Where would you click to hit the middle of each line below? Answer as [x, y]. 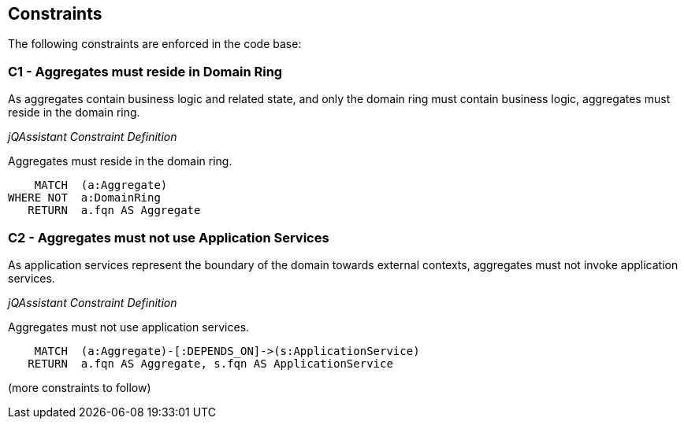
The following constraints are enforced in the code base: [155, 44]
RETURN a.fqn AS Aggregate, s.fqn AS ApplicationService [210, 363]
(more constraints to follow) [80, 387]
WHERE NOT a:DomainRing [84, 198]
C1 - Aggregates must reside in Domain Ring [145, 71]
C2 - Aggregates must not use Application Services [169, 237]
